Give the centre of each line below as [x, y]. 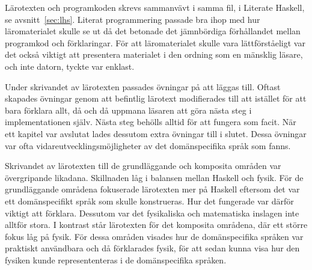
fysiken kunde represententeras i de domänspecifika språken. [116, 259]
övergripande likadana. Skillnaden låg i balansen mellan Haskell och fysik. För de [154, 177]
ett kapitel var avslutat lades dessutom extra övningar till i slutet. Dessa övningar [156, 133]
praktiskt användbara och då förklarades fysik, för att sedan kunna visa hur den [152, 248]
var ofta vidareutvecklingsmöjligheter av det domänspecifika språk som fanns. [148, 145]
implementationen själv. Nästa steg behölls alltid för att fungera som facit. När [151, 122]
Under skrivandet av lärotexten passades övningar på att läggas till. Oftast [143, 86]
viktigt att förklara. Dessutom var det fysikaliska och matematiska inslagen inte [152, 213]
